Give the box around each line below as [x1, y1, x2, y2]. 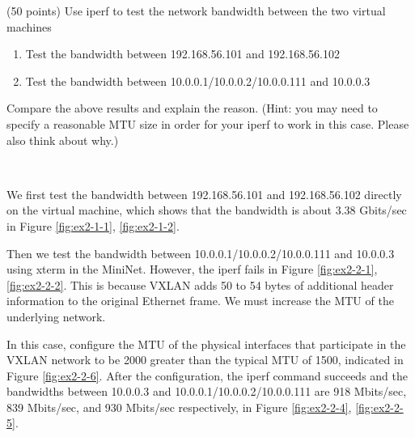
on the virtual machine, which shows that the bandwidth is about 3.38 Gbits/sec [6, 202, 407, 218]
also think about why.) [6, 131, 119, 148]
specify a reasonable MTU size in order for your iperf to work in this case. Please [6, 115, 409, 132]
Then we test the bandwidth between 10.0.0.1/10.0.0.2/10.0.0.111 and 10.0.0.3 [6, 244, 395, 261]
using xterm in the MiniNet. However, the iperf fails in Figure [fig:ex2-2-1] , [6, 261, 378, 278]
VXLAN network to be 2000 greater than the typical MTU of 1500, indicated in [6, 351, 404, 368]
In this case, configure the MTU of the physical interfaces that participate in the [6, 335, 406, 352]
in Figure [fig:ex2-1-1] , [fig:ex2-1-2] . [6, 217, 180, 234]
